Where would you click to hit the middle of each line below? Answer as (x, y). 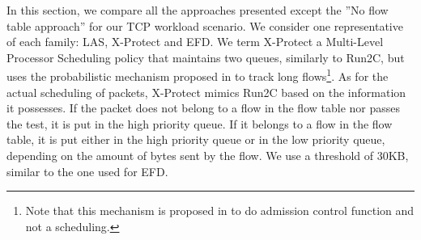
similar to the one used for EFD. (87, 171)
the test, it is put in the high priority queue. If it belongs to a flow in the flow (200, 123)
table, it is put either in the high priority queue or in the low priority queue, (196, 139)
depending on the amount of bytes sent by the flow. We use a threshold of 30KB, (208, 155)
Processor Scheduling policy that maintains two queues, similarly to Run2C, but (206, 57)
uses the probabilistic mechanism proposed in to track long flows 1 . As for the (198, 75)
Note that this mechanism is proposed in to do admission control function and (220, 211)
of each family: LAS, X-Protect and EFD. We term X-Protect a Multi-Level (195, 42)
